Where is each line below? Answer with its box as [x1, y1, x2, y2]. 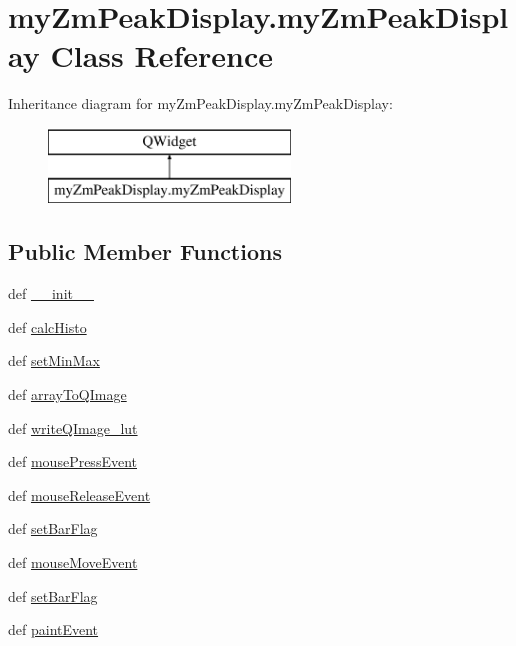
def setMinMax [8, 350, 100, 371]
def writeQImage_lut [8, 417, 138, 438]
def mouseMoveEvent [8, 552, 138, 573]
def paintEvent [8, 619, 99, 640]
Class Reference [50, 35, 273, 76]
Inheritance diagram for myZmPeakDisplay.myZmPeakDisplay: [8, 93, 393, 114]
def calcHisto [8, 316, 87, 337]
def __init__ [8, 283, 94, 304]
